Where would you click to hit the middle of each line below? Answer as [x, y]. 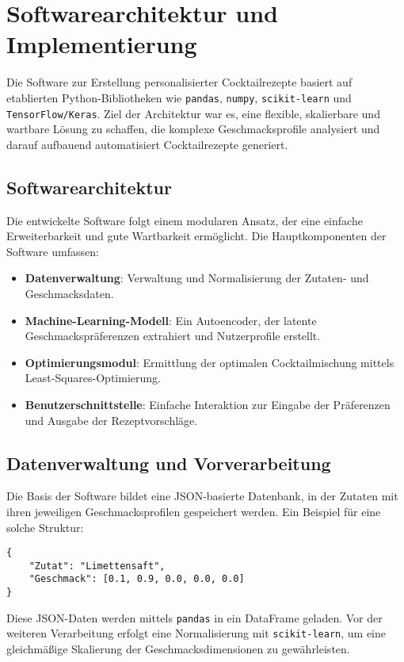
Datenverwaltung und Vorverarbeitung [169, 463]
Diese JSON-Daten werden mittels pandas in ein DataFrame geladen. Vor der [194, 617]
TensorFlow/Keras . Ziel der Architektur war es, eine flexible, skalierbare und [193, 113]
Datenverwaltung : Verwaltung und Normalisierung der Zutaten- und [197, 278]
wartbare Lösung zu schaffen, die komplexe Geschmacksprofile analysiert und [193, 129]
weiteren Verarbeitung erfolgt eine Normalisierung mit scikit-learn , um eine [196, 633]
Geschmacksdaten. [69, 293]
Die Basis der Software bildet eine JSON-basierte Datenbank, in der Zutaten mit [202, 496]
